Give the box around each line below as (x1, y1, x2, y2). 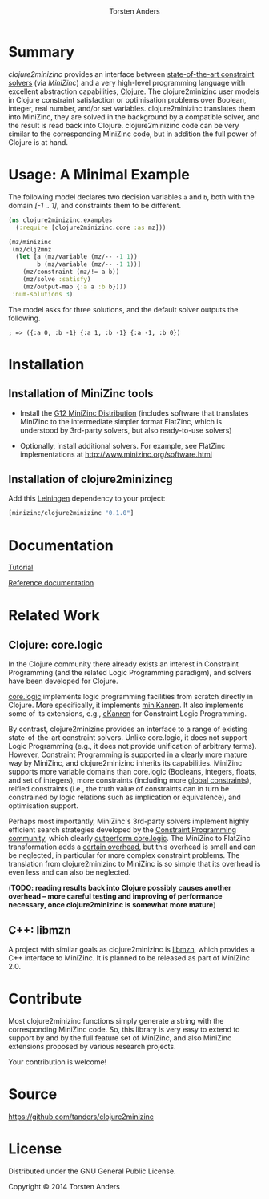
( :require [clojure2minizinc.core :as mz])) (15, 223, 167, 231)
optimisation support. (8, 801, 78, 811)
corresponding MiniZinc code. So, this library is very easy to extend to (8, 1024, 240, 1034)
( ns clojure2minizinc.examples (8, 215, 113, 224)
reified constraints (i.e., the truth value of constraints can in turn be (8, 784, 230, 794)
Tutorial (8, 563, 34, 573)
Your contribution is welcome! (8, 1057, 107, 1067)
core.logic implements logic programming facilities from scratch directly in (8, 692, 254, 702)
